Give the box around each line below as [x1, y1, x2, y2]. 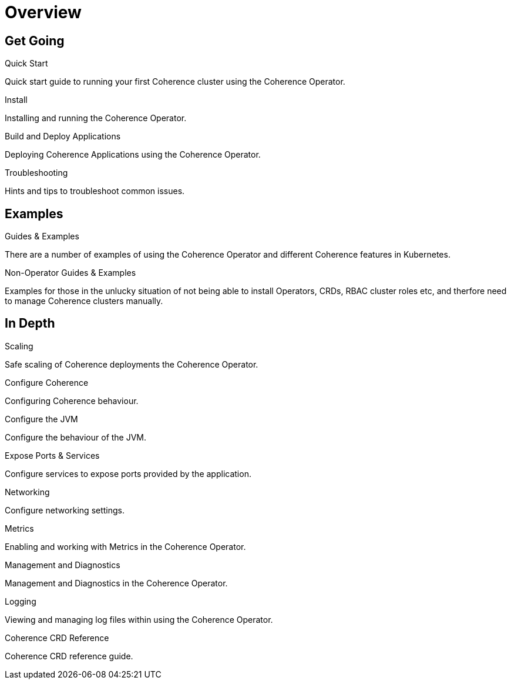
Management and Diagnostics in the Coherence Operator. [5, 578, 228, 588]
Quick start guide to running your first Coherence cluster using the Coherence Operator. [5, 76, 345, 87]
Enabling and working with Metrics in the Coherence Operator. [5, 541, 246, 552]
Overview [5, 2, 82, 22]
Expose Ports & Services [5, 450, 100, 461]
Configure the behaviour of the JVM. [5, 432, 147, 442]
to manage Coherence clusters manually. [5, 296, 163, 306]
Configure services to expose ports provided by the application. [5, 468, 251, 479]
